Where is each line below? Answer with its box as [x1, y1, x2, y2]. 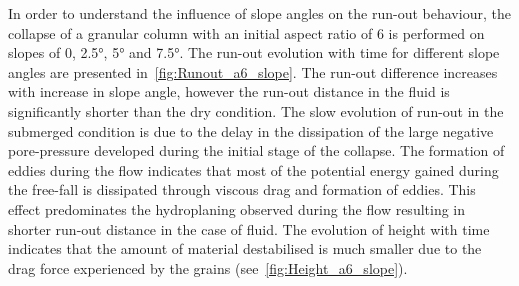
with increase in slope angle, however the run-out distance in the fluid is [8, 81, 450, 102]
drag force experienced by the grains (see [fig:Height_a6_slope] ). [8, 257, 408, 278]
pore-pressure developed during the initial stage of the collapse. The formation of [8, 140, 505, 161]
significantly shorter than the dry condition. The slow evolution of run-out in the [8, 100, 504, 121]
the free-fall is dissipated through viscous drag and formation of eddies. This [8, 179, 476, 200]
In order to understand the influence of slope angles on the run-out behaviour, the [8, 3, 511, 23]
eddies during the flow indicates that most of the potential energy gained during [8, 159, 499, 180]
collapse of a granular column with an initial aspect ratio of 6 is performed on [8, 22, 485, 43]
